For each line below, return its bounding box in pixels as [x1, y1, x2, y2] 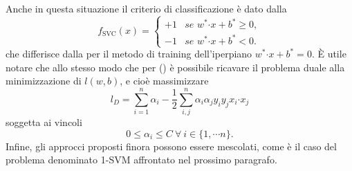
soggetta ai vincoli [6, 115, 82, 129]
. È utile [311, 46, 346, 61]
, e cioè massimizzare [120, 73, 209, 88]
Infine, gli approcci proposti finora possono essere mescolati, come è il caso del [6, 138, 337, 153]
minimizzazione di [6, 73, 82, 88]
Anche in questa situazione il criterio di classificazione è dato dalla [6, 1, 287, 15]
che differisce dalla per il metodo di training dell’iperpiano [6, 46, 252, 61]
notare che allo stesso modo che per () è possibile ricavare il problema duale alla [6, 60, 345, 74]
